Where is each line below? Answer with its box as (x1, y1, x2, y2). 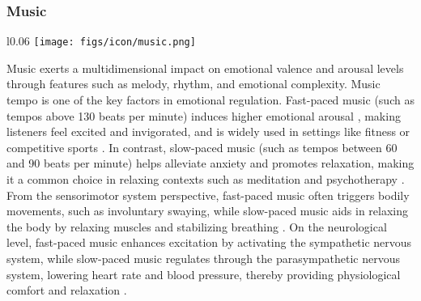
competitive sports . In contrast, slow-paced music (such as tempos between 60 (6, 138, 398, 155)
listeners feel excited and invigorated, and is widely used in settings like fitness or (6, 123, 410, 140)
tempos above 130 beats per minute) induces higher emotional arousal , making (6, 107, 401, 124)
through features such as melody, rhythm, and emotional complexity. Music (6, 75, 381, 92)
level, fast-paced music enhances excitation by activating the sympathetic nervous (6, 234, 412, 251)
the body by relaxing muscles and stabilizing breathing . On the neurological (6, 218, 387, 235)
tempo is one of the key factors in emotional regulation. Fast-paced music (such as (6, 91, 415, 108)
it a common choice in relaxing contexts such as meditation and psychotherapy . (6, 171, 405, 188)
